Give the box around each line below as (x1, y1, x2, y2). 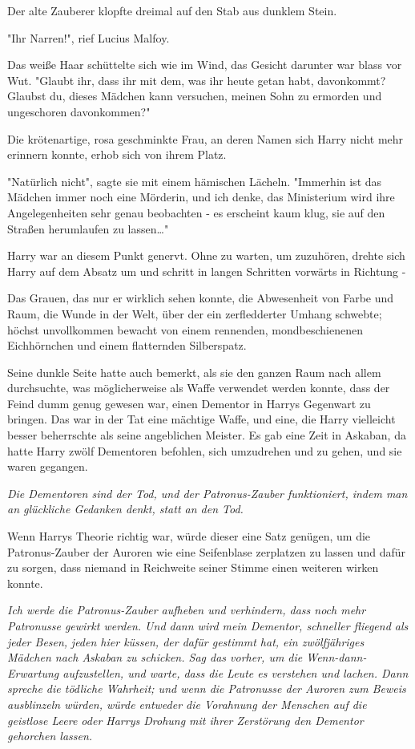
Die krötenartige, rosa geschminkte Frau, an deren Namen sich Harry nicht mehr (7, 130, 404, 147)
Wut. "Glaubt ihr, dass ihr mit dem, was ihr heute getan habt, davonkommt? (7, 71, 386, 88)
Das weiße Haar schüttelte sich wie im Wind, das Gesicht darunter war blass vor (7, 56, 402, 73)
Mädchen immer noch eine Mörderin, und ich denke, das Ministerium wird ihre (7, 188, 395, 205)
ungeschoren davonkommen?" (7, 103, 151, 119)
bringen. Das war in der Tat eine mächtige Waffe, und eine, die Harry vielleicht (7, 411, 396, 427)
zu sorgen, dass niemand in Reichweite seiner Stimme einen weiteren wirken (7, 559, 379, 576)
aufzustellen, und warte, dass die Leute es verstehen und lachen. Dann (62, 664, 409, 681)
